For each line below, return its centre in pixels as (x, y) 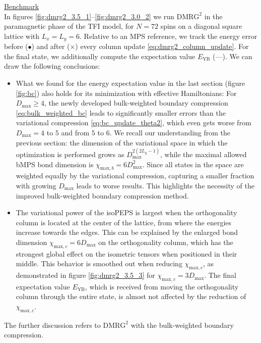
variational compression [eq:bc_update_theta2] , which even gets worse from (134, 122)
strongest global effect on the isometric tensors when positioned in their (126, 253)
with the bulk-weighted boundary (182, 325)
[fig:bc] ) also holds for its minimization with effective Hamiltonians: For (126, 93)
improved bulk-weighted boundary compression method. (102, 195)
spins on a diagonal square (201, 26)
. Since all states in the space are (193, 164)
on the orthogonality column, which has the (166, 242)
